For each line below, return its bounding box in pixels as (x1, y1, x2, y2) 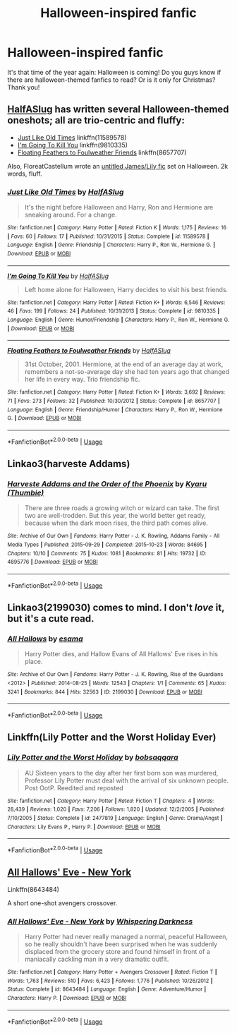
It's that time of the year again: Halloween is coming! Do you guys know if (7, 68, 221, 76)
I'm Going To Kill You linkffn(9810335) (17, 140, 128, 149)
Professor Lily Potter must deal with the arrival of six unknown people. (24, 776, 229, 785)
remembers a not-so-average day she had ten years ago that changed (24, 368, 230, 376)
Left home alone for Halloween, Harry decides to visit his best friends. (24, 285, 229, 294)
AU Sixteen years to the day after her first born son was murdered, (24, 768, 219, 777)
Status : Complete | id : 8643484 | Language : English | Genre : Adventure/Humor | (7, 986, 207, 993)
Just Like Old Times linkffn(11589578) (17, 133, 127, 142)
